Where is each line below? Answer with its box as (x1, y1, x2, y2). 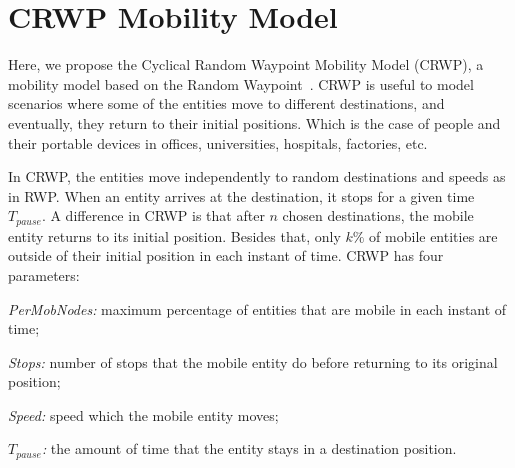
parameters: (8, 264, 80, 285)
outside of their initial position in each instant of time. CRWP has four (8, 245, 444, 266)
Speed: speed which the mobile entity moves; (8, 404, 279, 425)
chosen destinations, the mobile (282, 205, 474, 226)
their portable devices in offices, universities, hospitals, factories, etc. (8, 132, 428, 153)
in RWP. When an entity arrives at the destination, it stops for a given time (8, 185, 475, 206)
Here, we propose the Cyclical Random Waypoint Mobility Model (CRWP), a (8, 54, 484, 75)
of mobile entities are (369, 225, 498, 246)
